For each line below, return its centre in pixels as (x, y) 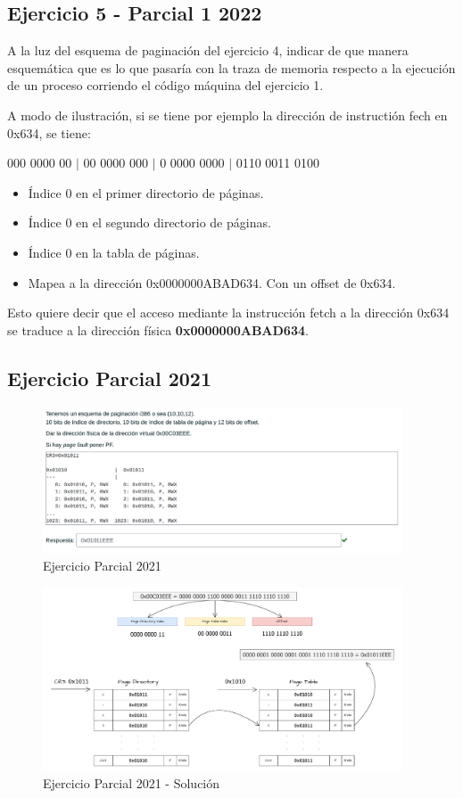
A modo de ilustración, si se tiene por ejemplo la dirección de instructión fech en (227, 115)
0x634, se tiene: (49, 132)
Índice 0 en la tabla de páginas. (114, 252)
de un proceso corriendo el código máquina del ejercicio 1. (165, 85)
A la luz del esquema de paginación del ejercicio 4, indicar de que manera (208, 50)
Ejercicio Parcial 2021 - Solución (132, 783)
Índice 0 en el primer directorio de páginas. (146, 192)
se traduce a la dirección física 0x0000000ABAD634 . (158, 329)
